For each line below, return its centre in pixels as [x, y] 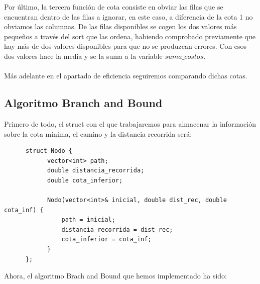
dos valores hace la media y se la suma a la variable [83, 56]
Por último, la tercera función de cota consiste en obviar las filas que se [114, 7]
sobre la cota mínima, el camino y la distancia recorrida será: [98, 133]
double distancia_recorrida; [96, 171]
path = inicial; [88, 220]
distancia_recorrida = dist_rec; [117, 229]
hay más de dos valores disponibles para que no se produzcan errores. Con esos [125, 46]
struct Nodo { [49, 151]
